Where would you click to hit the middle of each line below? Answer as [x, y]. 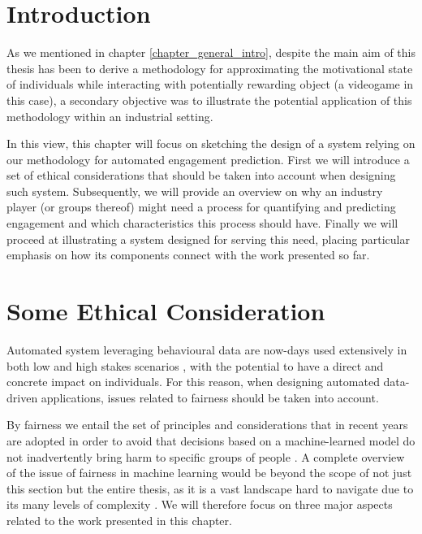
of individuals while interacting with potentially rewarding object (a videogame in [210, 84]
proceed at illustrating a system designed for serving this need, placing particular [208, 239]
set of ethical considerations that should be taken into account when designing [201, 175]
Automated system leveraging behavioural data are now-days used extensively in [207, 349]
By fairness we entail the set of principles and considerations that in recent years [207, 425]
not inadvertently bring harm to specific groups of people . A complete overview [206, 456]
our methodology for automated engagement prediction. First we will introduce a [208, 159]
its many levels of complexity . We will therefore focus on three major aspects [200, 504]
